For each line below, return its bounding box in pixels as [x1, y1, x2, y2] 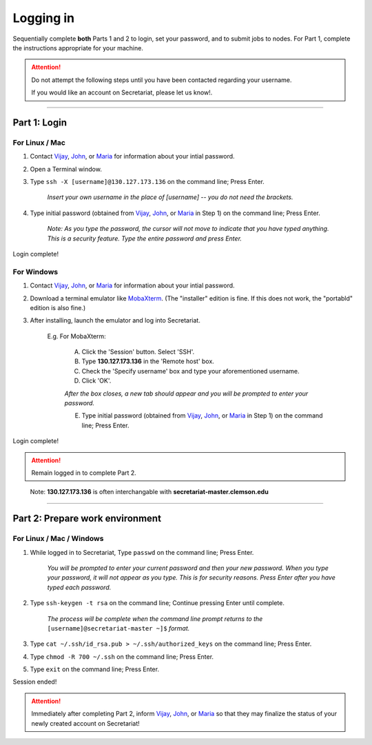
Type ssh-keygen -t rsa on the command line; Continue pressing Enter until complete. [30, 599, 285, 607]
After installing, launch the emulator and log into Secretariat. [30, 316, 201, 325]
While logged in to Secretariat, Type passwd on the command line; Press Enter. [30, 548, 254, 556]
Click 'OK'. [81, 376, 112, 385]
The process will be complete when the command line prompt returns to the [47, 614, 263, 623]
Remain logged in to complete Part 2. [31, 469, 137, 477]
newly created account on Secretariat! [31, 719, 141, 727]
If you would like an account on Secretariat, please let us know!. [31, 88, 213, 96]
